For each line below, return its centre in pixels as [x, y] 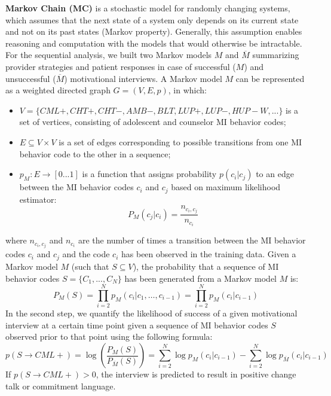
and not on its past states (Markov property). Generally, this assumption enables [154, 31]
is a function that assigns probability [149, 174]
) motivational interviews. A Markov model [143, 78]
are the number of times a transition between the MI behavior [192, 240]
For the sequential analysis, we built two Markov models [109, 55]
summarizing [276, 55]
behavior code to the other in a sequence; [95, 153]
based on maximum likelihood [226, 187]
